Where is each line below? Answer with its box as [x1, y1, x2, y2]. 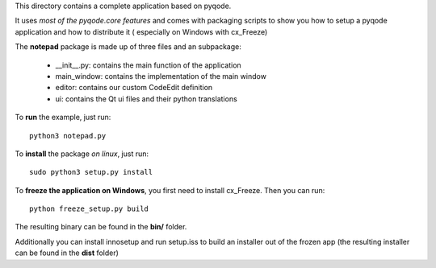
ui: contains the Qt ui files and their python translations [55, 93, 237, 104]
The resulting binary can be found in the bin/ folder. [15, 222, 187, 232]
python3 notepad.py [29, 131, 107, 140]
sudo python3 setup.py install [29, 167, 153, 177]
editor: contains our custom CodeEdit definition [55, 83, 213, 93]
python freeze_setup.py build [29, 204, 149, 213]
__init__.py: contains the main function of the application [55, 60, 241, 70]
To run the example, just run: [15, 113, 111, 122]
